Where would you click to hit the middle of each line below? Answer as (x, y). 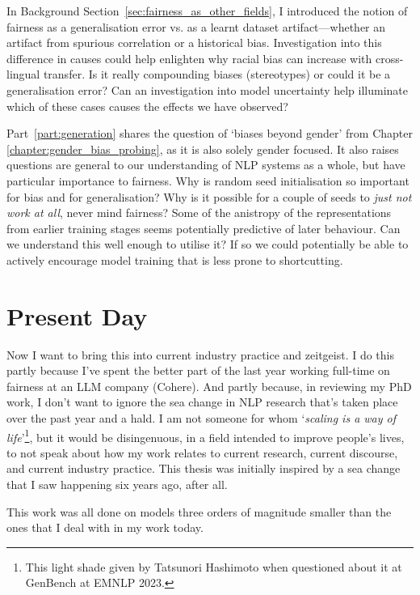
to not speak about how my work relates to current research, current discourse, (202, 452)
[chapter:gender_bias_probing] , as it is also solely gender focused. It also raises (203, 149)
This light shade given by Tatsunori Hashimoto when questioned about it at (214, 566)
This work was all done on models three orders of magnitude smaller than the (199, 511)
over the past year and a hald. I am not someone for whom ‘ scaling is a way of (202, 418)
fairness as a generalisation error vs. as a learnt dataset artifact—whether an (196, 26)
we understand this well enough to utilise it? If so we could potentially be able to (208, 244)
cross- (389, 58)
